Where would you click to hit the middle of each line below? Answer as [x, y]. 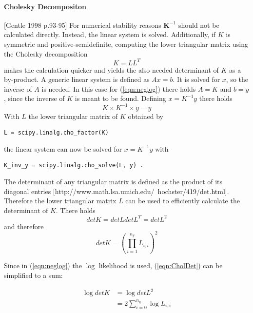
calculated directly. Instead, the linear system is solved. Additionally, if [110, 34]
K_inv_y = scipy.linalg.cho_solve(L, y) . [74, 166]
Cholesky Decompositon [45, 6]
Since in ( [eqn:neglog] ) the [43, 265]
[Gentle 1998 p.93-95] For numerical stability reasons [83, 25]
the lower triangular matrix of [73, 116]
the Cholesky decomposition [46, 53]
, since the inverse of [34, 98]
